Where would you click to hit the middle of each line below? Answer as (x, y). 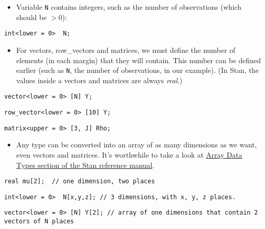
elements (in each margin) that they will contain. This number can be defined (139, 60)
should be (31, 17)
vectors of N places (39, 222)
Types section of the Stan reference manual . (85, 165)
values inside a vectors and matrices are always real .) (99, 80)
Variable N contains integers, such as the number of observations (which (129, 7)
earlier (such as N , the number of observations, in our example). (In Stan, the (137, 70)
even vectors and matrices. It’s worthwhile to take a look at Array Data (129, 154)
